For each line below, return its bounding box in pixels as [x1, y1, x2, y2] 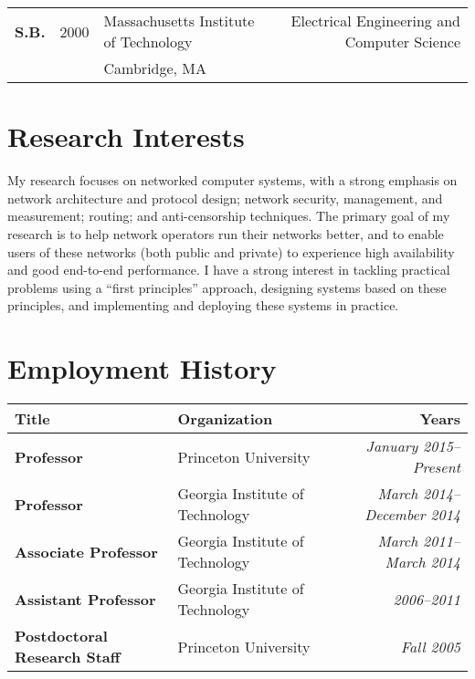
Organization [177, 408, 273, 429]
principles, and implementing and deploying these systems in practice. [7, 296, 399, 315]
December [364, 504, 426, 525]
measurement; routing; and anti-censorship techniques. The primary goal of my [7, 206, 450, 225]
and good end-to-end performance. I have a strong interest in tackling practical [7, 260, 450, 279]
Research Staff [15, 646, 121, 667]
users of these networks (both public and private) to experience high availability [7, 242, 455, 261]
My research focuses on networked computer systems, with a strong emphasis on [7, 171, 458, 190]
